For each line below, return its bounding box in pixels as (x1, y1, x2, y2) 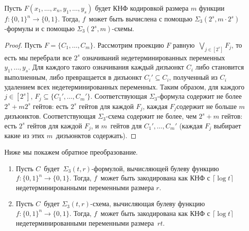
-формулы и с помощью (4, 23, 75, 33)
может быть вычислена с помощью (89, 14, 193, 23)
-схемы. (112, 23, 134, 33)
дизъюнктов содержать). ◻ (56, 130, 137, 141)
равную (173, 40, 195, 50)
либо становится (195, 62, 244, 72)
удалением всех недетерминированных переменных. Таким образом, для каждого (4, 81, 245, 91)
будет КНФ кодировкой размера (95, 3, 189, 13)
